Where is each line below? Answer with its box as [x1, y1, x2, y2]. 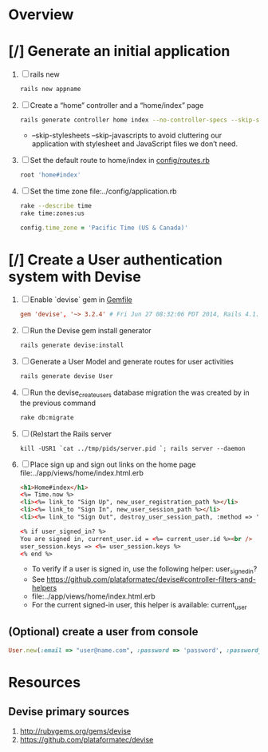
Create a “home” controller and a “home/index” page [30, 101, 204, 109]
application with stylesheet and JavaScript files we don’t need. [31, 138, 238, 149]
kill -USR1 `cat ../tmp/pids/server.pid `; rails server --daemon [19, 444, 246, 452]
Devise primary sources [8, 705, 130, 718]
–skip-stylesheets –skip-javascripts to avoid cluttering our [31, 130, 222, 140]
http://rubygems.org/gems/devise [19, 726, 132, 736]
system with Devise [8, 268, 141, 285]
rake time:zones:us [19, 209, 85, 217]
